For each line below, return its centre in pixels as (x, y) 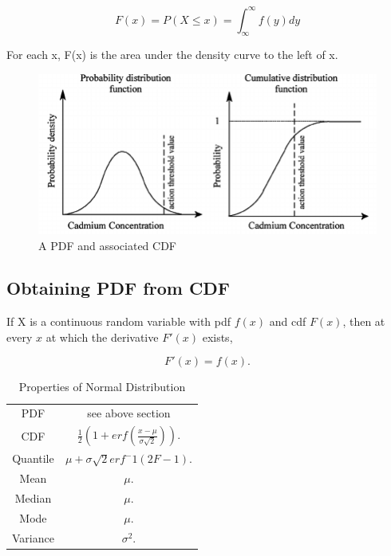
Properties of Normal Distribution (102, 387)
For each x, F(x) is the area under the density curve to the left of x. (172, 55)
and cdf (288, 321)
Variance (33, 537)
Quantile (33, 458)
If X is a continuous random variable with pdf (119, 321)
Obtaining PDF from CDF (118, 288)
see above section (129, 413)
